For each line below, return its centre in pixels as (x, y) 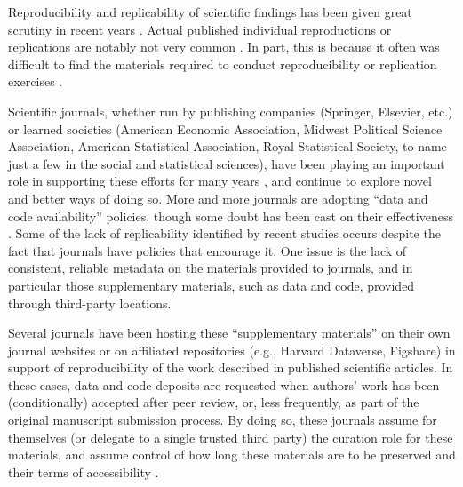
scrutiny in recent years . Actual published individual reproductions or (200, 29)
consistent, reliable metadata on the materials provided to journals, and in (211, 268)
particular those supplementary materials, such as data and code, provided (212, 285)
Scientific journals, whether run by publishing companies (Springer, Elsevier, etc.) (231, 111)
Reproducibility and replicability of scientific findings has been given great (210, 12)
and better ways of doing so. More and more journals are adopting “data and (218, 198)
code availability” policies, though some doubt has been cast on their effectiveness (231, 216)
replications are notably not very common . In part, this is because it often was (224, 47)
